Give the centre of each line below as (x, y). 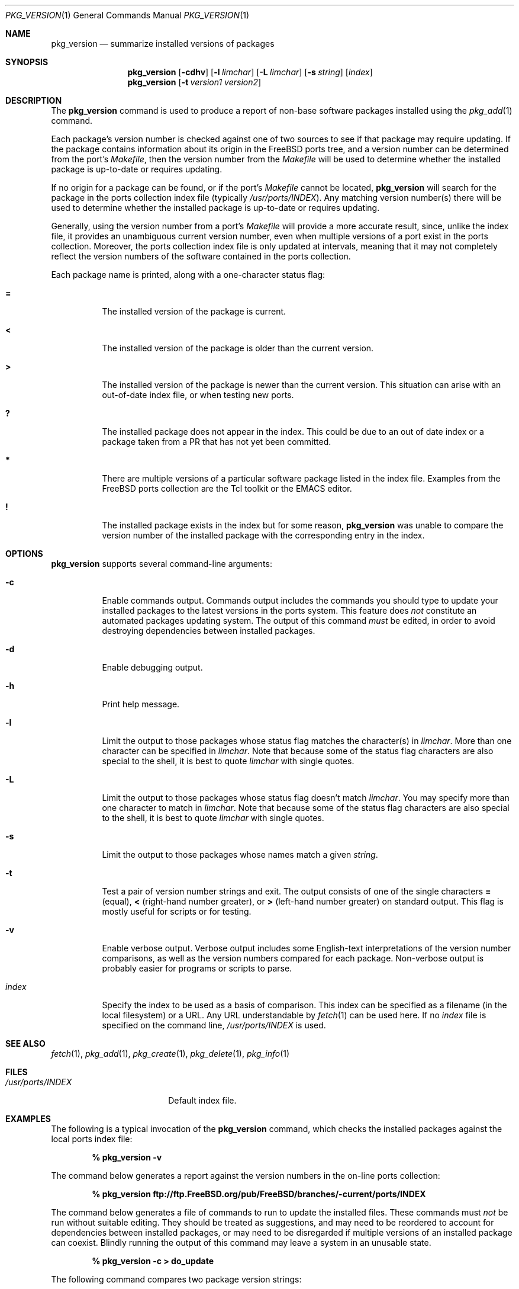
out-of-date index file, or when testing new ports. (198, 395)
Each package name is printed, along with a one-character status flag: (188, 275)
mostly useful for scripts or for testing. (177, 911)
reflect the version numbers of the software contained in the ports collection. (201, 256)
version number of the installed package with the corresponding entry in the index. (263, 535)
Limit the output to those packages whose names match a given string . (240, 854)
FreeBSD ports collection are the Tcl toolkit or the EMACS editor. (227, 488)
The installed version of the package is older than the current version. (238, 348)
